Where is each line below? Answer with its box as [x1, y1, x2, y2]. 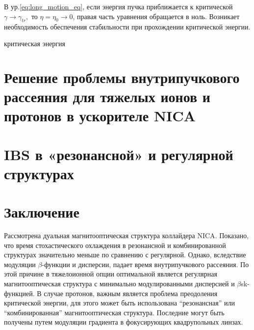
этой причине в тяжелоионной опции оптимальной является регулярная [4, 269, 217, 279]
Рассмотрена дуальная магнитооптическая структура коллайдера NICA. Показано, [4, 230, 249, 241]
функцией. [4, 288, 35, 298]
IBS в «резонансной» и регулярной [4, 144, 233, 164]
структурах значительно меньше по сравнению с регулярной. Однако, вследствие [4, 249, 246, 260]
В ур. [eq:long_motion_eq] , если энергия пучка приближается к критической [4, 1, 233, 11]
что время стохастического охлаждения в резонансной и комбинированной [4, 240, 226, 250]
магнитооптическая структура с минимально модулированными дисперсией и [4, 278, 235, 288]
